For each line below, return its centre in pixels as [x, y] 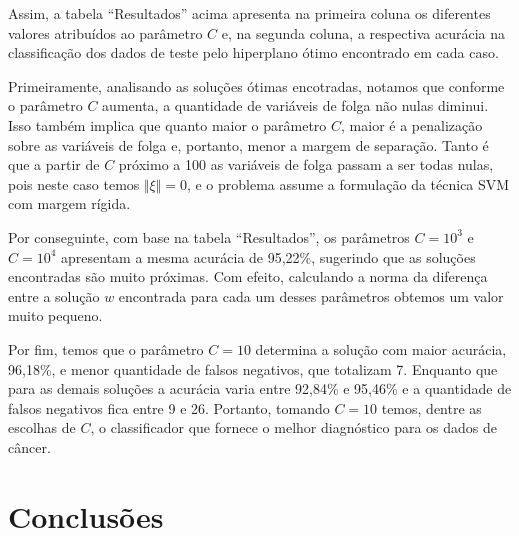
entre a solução [54, 295]
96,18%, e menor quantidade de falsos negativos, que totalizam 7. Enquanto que [253, 368]
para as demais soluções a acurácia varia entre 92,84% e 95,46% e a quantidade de [260, 388]
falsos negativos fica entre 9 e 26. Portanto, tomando [169, 407]
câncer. [29, 446]
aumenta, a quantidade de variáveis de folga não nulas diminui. [295, 105]
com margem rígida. [69, 203]
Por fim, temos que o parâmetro [106, 348]
